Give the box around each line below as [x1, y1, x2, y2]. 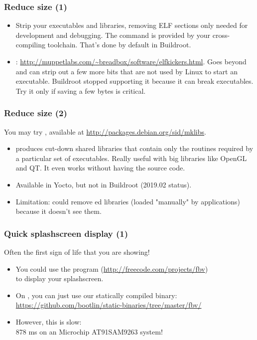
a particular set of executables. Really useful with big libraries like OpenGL [15, 153, 247, 163]
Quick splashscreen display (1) [4, 227, 128, 239]
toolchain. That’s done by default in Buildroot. [47, 39, 191, 50]
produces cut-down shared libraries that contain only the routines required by [15, 143, 254, 154]
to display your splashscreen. [15, 273, 104, 284]
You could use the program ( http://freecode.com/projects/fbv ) [15, 263, 208, 274]
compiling [15, 39, 45, 50]
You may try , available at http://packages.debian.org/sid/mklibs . [4, 126, 206, 137]
